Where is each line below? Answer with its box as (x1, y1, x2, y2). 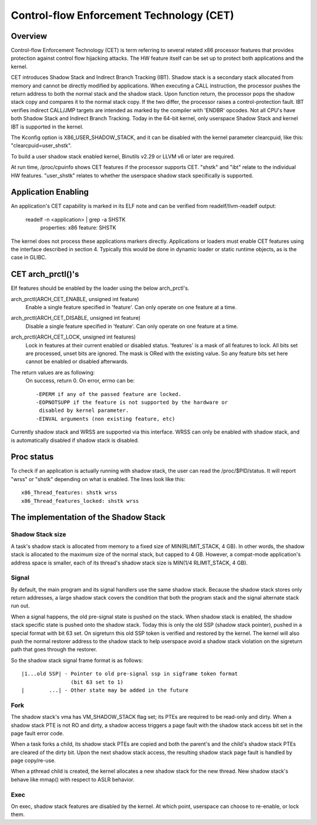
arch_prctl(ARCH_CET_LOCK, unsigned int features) (11, 333, 136, 340)
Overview (11, 31, 48, 41)
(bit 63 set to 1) (70, 678, 124, 685)
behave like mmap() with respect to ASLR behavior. (11, 776, 135, 783)
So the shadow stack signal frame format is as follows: (11, 657, 143, 664)
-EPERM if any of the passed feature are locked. (36, 391, 182, 397)
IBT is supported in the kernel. (11, 123, 84, 130)
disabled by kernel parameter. (39, 407, 129, 414)
